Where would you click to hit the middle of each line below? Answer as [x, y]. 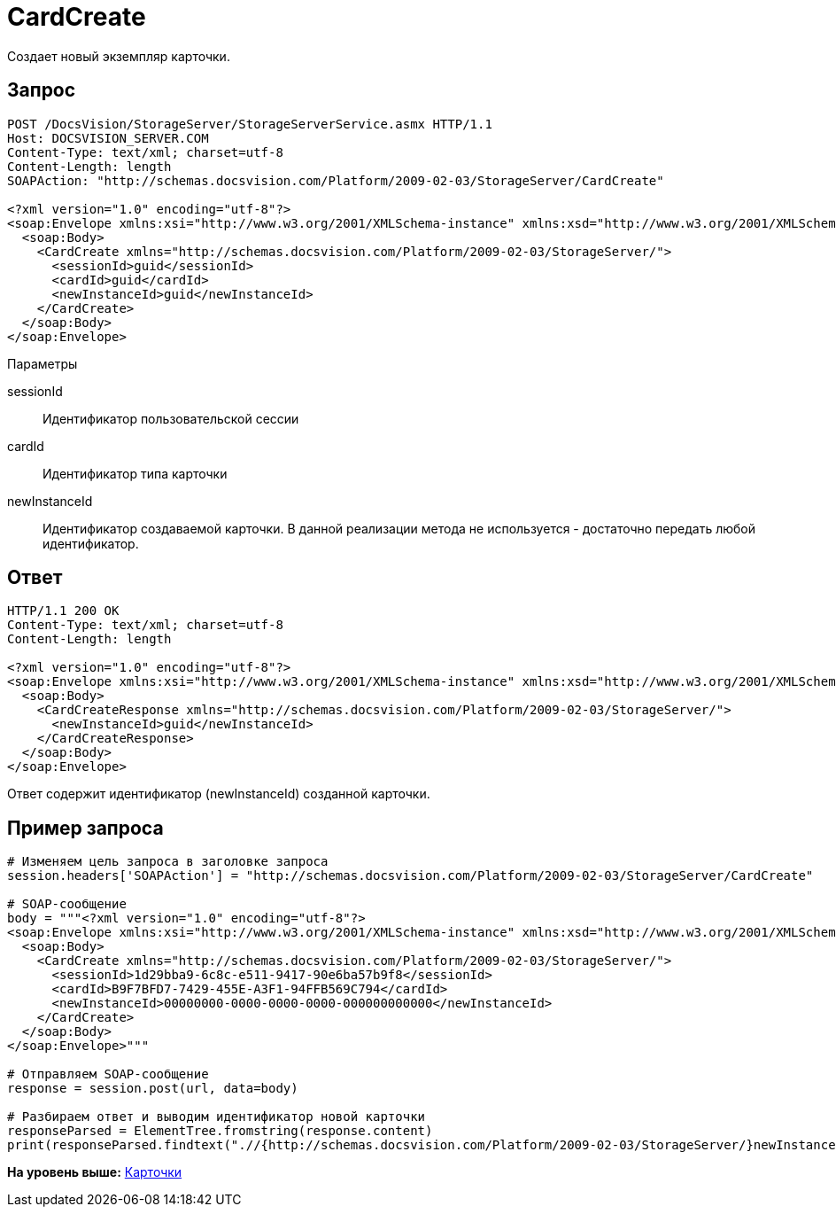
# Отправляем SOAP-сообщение [108, 1074]
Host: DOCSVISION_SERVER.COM [108, 138]
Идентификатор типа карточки [135, 473]
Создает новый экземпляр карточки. [119, 56]
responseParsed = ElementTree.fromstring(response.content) [220, 1131]
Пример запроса [85, 828]
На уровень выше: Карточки [95, 1172]
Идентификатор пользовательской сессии [171, 418]
